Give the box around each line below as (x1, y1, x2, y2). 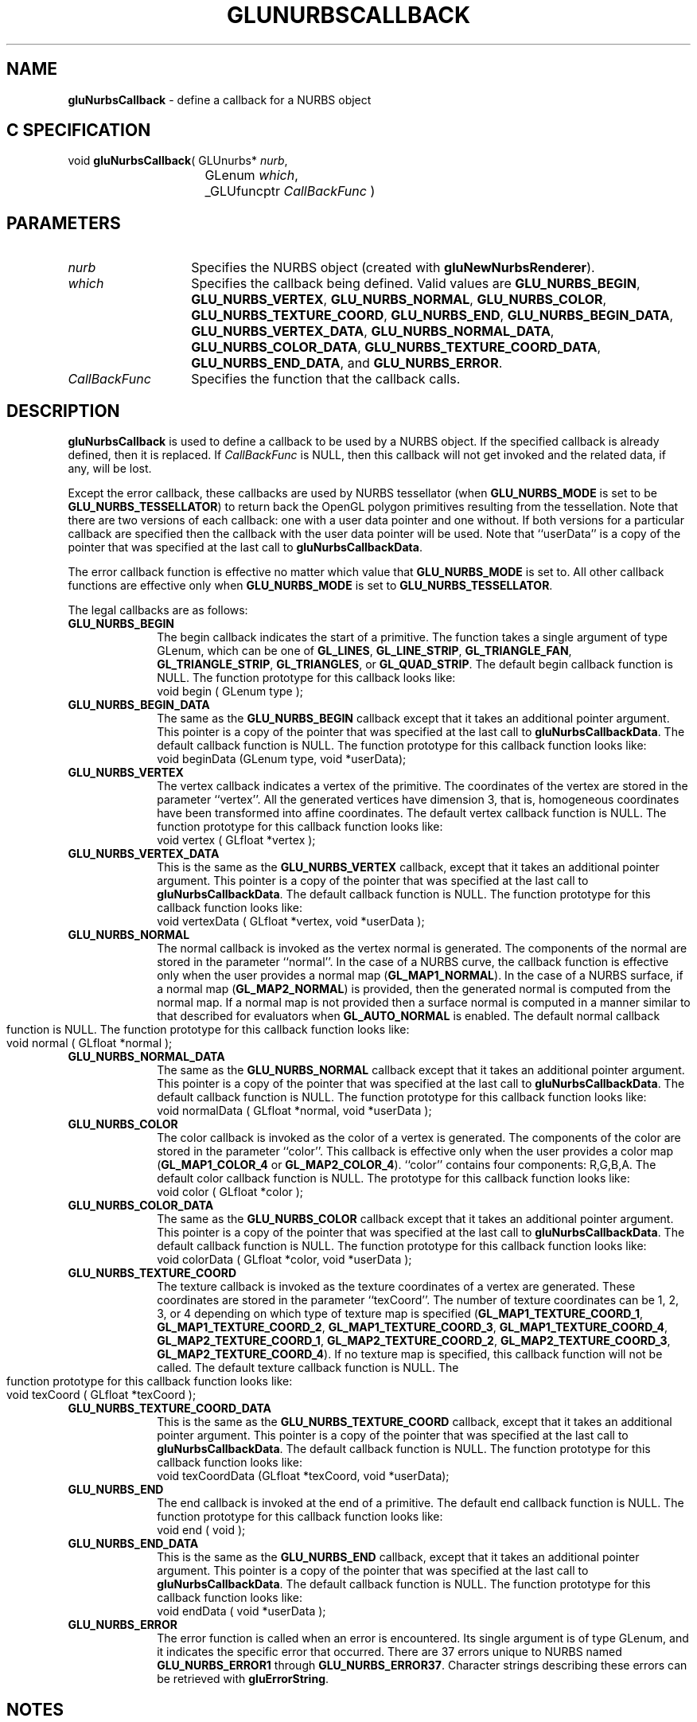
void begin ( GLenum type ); (157, 684, 304, 699)
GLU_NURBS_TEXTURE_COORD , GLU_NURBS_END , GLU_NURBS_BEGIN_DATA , (191, 307, 674, 324)
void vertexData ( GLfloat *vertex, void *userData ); (157, 914, 425, 929)
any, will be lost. (68, 462, 152, 476)
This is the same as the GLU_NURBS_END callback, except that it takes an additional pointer (157, 1550, 640, 1564)
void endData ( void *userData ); (157, 1604, 326, 1619)
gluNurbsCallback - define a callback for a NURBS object (68, 92, 372, 107)
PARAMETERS (6, 212, 121, 233)
